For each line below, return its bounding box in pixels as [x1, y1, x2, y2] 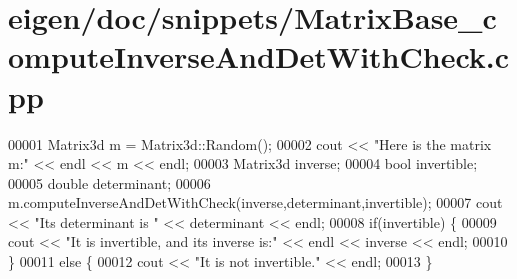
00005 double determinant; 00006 [8, 172, 211, 193]
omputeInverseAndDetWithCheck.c [8, 36, 510, 77]
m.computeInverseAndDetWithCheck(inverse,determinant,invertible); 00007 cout [8, 192, 503, 213]
